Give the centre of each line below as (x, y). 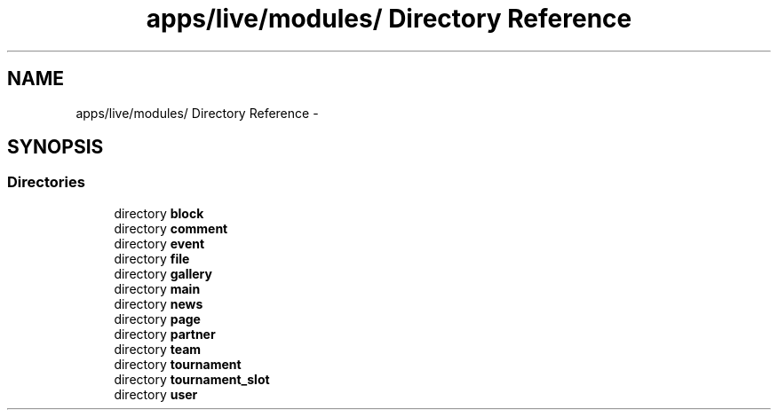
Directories (46, 182)
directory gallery (163, 273)
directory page (157, 319)
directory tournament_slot (192, 379)
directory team (158, 349)
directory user (156, 394)
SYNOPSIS (56, 147)
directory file (152, 258)
